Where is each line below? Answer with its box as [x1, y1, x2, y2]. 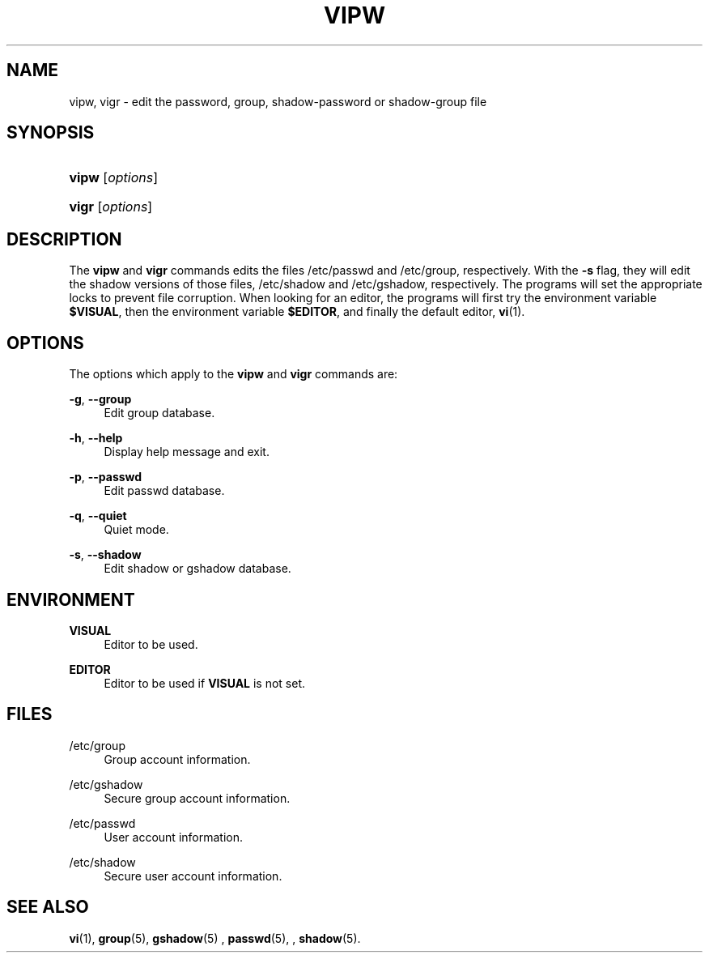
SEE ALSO [6, 897, 89, 918]
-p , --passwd [69, 470, 142, 484]
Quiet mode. [104, 522, 169, 537]
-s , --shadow [69, 548, 142, 562]
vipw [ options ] [69, 169, 159, 186]
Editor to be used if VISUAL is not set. [104, 676, 306, 690]
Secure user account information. [104, 868, 282, 883]
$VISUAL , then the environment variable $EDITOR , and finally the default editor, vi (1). [69, 305, 525, 319]
